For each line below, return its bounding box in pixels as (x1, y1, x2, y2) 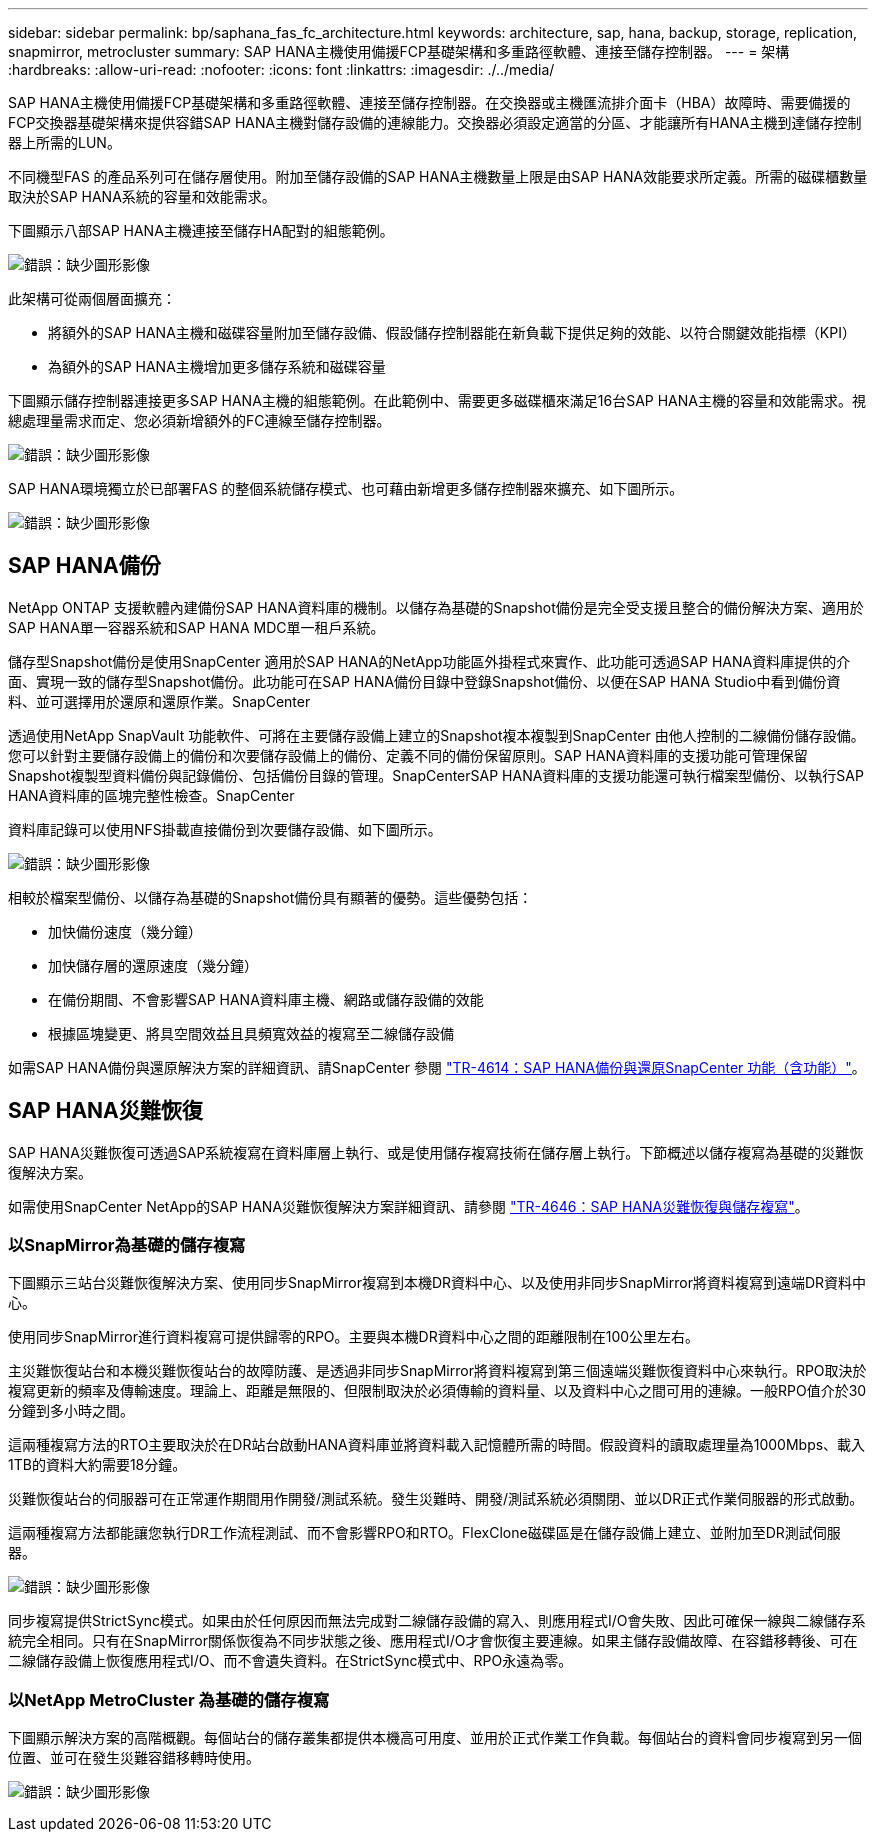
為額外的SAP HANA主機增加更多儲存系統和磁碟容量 (48, 358, 386, 375)
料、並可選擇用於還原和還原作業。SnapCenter (8, 692, 311, 710)
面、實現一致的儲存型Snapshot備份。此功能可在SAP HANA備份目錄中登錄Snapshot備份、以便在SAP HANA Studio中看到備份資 (8, 672, 841, 690)
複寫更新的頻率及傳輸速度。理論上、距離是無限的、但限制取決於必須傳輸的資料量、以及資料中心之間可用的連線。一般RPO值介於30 (8, 1382, 867, 1400)
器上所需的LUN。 (8, 134, 121, 151)
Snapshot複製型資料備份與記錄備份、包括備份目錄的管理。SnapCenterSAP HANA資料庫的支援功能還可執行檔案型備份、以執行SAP (8, 766, 864, 784)
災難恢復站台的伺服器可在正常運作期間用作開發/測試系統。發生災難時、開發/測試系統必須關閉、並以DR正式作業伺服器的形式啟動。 (8, 1490, 864, 1508)
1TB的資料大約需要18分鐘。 (8, 1456, 187, 1474)
